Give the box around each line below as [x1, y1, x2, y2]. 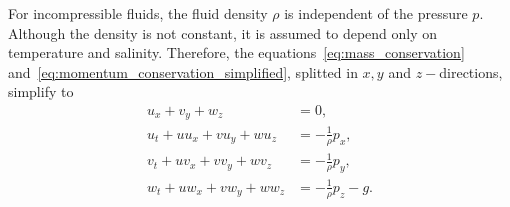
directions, [439, 61, 503, 82]
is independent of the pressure [284, 3, 468, 23]
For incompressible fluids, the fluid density [8, 3, 268, 23]
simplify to [8, 81, 74, 102]
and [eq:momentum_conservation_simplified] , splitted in [8, 61, 358, 82]
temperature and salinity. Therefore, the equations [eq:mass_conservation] [8, 42, 465, 63]
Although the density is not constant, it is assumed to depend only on [8, 22, 438, 43]
